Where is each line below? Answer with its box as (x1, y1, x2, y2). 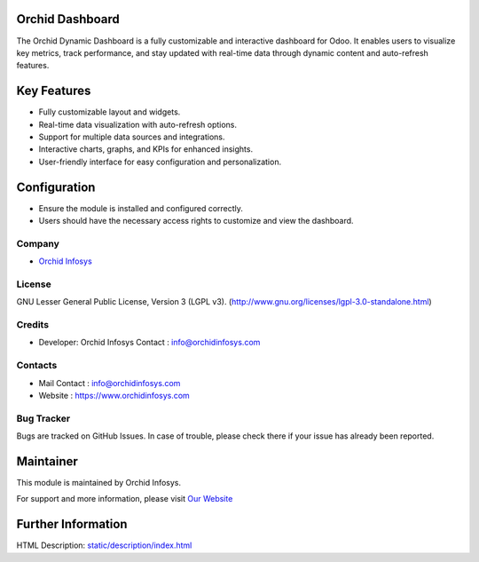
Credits (16, 319, 49, 331)
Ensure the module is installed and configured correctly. (38, 202, 244, 213)
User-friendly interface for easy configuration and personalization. (38, 156, 282, 167)
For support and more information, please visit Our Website (16, 494, 233, 504)
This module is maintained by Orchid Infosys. (16, 478, 182, 488)
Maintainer (16, 454, 79, 469)
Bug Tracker (16, 412, 71, 424)
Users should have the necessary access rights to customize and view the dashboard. (38, 216, 354, 226)
